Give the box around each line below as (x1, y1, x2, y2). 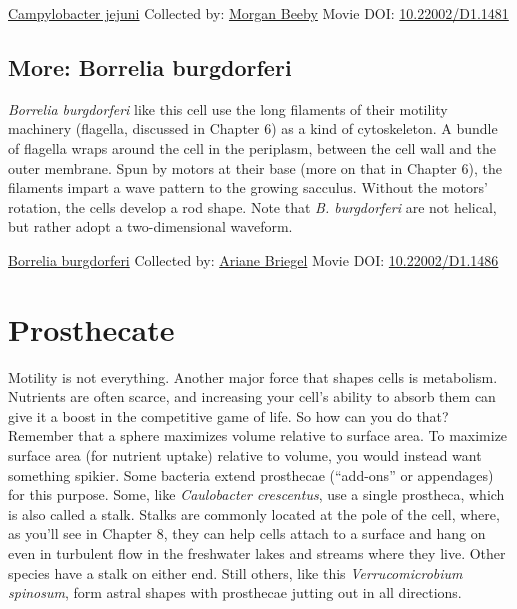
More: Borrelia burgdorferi (8, 51, 292, 82)
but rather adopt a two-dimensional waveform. (8, 216, 293, 237)
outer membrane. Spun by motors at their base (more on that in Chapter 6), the (8, 157, 502, 178)
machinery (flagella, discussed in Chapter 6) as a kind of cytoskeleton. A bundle (8, 118, 498, 139)
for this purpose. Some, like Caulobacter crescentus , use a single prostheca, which (8, 484, 505, 505)
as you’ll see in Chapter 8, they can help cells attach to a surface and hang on (8, 523, 486, 544)
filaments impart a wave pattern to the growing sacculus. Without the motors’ (8, 177, 488, 198)
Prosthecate (8, 308, 175, 349)
